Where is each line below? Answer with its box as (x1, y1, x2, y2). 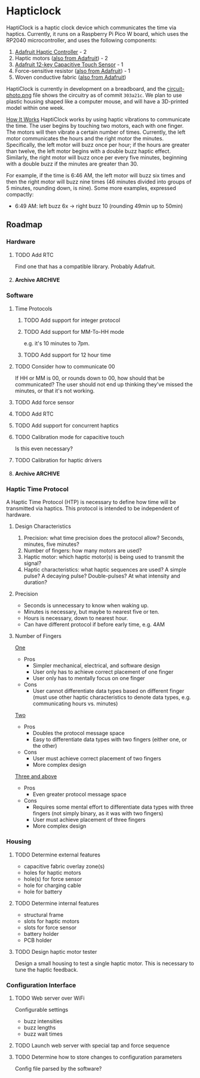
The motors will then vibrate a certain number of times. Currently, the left (6, 128, 186, 136)
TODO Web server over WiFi (14, 994, 85, 1002)
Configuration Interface (6, 981, 76, 989)
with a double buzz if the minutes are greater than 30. (6, 160, 139, 167)
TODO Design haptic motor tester (14, 948, 97, 955)
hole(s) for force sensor (23, 875, 82, 882)
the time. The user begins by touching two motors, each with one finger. (6, 122, 184, 129)
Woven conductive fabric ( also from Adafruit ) (14, 73, 127, 81)
